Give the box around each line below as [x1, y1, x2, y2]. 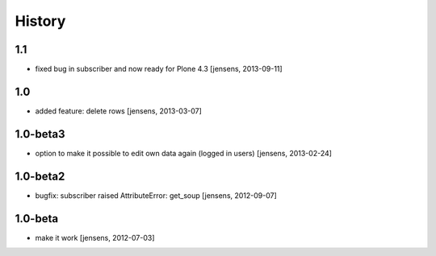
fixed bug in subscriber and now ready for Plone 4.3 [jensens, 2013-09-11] [35, 64, 283, 74]
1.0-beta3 [15, 127, 65, 141]
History [15, 12, 66, 30]
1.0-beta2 [15, 169, 65, 183]
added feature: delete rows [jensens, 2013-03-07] [35, 105, 202, 116]
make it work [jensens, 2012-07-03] [35, 233, 155, 242]
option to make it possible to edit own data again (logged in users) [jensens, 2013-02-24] [35, 148, 333, 158]
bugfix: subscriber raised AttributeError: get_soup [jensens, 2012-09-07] [35, 190, 278, 200]
